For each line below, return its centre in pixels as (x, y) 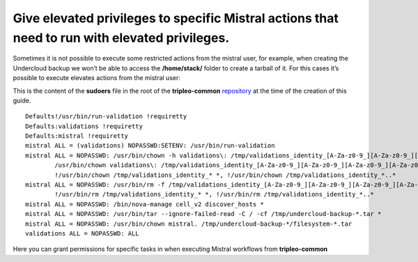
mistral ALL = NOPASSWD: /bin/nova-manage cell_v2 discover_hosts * (145, 204)
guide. (22, 100)
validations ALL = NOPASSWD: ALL (82, 233)
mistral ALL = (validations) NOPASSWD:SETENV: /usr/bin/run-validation (150, 146)
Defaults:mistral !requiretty (77, 136)
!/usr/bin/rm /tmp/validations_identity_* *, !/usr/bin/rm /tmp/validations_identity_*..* (214, 194)
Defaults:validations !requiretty (84, 126)
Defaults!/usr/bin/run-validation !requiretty (106, 116)
